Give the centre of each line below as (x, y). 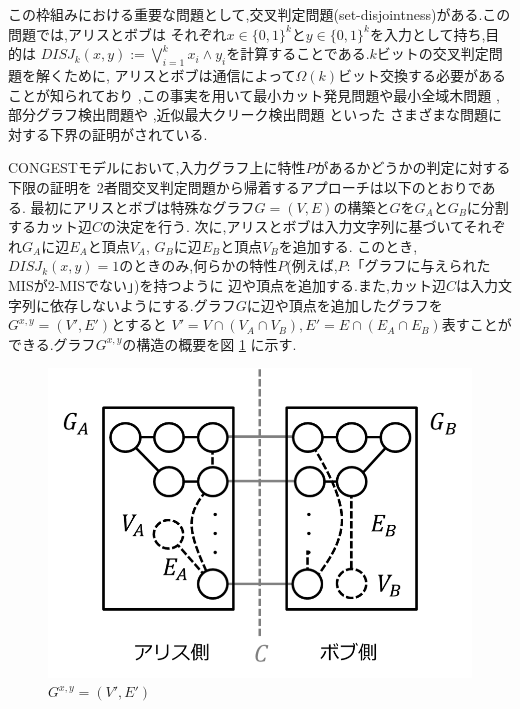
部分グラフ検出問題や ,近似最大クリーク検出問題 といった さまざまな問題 (248, 114)
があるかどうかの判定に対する (412, 167)
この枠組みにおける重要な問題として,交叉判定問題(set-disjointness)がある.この (259, 14)
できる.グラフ (52, 343)
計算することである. (305, 53)
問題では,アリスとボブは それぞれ (117, 33)
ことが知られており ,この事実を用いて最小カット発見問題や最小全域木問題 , (254, 94)
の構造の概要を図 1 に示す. (209, 343)
